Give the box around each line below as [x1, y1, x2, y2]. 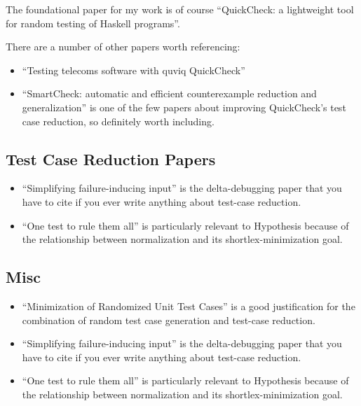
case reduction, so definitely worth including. [22, 113, 214, 128]
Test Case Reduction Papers [6, 148, 216, 169]
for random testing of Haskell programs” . [6, 15, 180, 30]
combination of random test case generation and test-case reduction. [22, 312, 315, 327]
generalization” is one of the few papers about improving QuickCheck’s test [22, 99, 346, 114]
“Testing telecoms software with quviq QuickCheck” [22, 62, 245, 77]
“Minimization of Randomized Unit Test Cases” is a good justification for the [22, 298, 355, 313]
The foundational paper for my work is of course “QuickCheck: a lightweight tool [6, 2, 354, 16]
